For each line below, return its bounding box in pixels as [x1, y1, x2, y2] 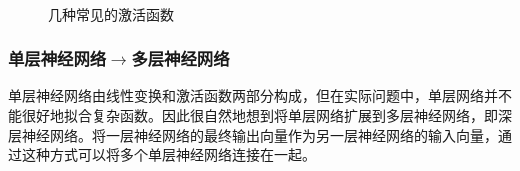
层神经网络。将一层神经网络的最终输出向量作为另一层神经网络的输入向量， [8, 124, 498, 145]
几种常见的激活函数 [48, 3, 174, 24]
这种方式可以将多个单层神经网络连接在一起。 [21, 144, 316, 165]
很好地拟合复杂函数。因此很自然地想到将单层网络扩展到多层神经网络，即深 [21, 105, 512, 125]
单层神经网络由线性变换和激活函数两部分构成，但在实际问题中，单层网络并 [8, 85, 498, 106]
